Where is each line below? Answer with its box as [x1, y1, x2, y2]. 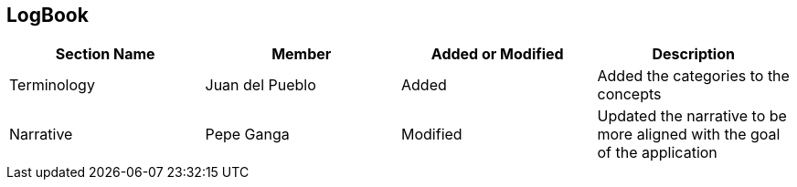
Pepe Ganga [205, 125, 290, 144]
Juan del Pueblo [205, 76, 316, 95]
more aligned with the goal [597, 125, 781, 144]
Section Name [55, 45, 155, 64]
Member [271, 45, 332, 64]
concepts [597, 85, 662, 104]
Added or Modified [430, 45, 564, 64]
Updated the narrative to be [597, 107, 787, 126]
